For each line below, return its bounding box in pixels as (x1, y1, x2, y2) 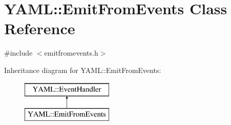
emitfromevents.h (44, 47, 98, 58)
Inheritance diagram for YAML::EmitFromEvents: (4, 64, 161, 75)
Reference (4, 18, 75, 39)
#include (4, 47, 33, 58)
